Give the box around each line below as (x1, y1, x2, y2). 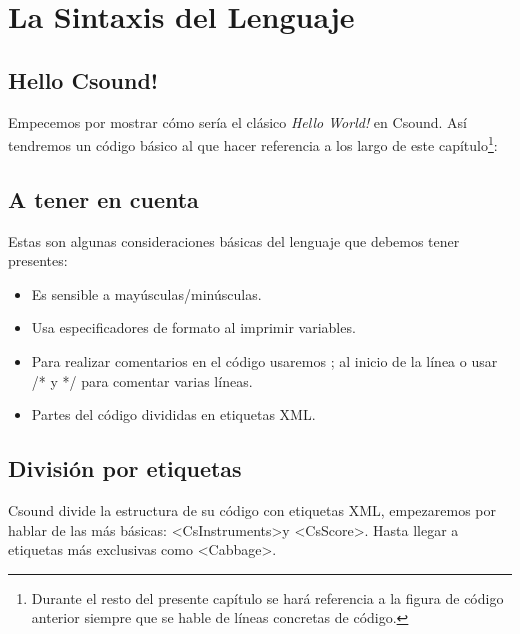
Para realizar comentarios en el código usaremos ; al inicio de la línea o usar (31, 351, 498, 371)
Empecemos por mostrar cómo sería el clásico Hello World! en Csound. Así (8, 111, 467, 132)
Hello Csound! (8, 64, 159, 95)
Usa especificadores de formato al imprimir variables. (31, 317, 356, 338)
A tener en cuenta (8, 183, 199, 214)
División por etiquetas (8, 453, 242, 484)
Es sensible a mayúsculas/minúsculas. (31, 283, 262, 304)
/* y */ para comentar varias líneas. (31, 370, 253, 391)
